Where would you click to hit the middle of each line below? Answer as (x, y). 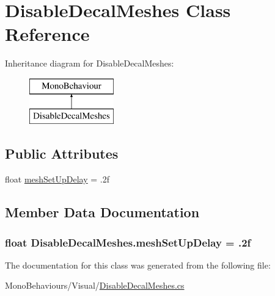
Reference (47, 34)
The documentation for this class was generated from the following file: (138, 265)
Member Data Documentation (102, 212)
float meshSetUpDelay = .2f (57, 179)
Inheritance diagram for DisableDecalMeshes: (90, 63)
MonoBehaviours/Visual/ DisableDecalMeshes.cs (95, 285)
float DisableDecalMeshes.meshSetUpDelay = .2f (128, 242)
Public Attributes (62, 153)
